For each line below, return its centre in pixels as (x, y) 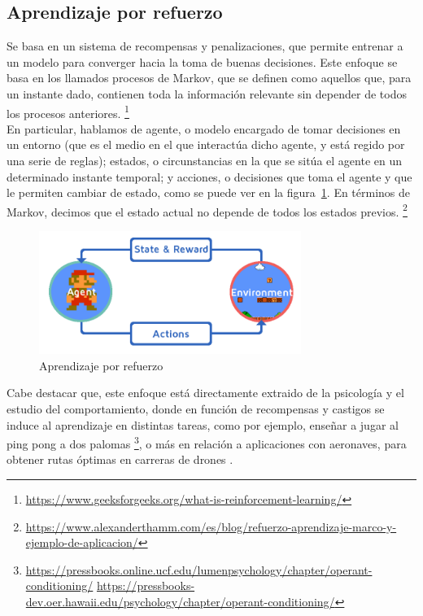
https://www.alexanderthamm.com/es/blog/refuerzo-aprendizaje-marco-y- (211, 526)
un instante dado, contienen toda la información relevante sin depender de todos (207, 93)
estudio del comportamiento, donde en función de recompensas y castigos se (196, 408)
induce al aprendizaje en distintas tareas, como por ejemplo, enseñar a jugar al (203, 424)
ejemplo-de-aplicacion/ (82, 542)
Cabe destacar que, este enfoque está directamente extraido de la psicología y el (205, 393)
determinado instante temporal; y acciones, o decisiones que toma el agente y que (209, 176)
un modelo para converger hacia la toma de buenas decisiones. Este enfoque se (202, 61)
